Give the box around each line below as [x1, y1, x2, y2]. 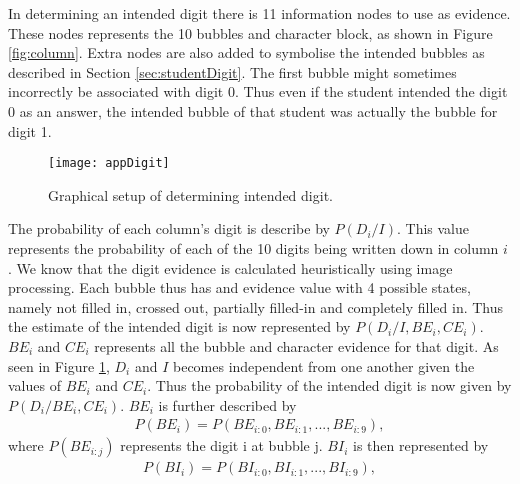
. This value [397, 218, 470, 239]
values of [8, 375, 61, 396]
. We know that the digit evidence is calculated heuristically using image [8, 257, 453, 278]
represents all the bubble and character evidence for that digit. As [94, 335, 499, 356]
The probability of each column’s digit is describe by [8, 218, 330, 239]
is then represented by [352, 435, 489, 456]
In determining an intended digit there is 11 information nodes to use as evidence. [8, 3, 511, 23]
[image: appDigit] [48, 156, 170, 171]
